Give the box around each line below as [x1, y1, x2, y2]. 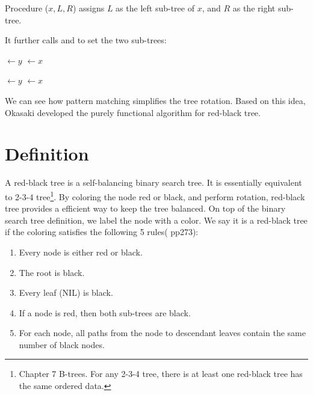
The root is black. [19, 266, 85, 278]
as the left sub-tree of [116, 2, 194, 14]
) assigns [72, 2, 105, 14]
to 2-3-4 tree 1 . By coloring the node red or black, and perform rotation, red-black [5, 188, 305, 203]
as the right [232, 2, 276, 14]
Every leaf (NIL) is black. [19, 286, 113, 299]
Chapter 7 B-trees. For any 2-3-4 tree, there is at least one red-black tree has [19, 367, 303, 380]
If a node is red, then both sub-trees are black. [19, 306, 191, 319]
